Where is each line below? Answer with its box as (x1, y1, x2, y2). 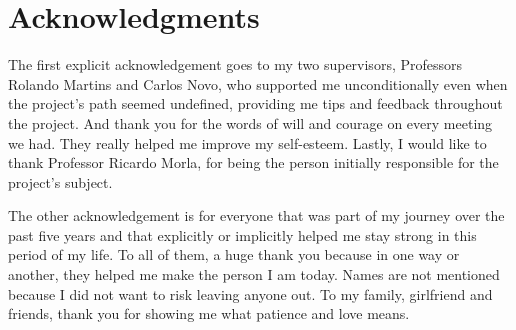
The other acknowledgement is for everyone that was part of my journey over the (8, 205, 505, 226)
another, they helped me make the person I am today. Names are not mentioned (8, 264, 500, 285)
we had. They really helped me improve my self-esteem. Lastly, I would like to (8, 132, 487, 153)
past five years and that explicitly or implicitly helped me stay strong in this (8, 224, 477, 245)
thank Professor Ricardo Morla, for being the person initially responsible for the (8, 152, 499, 173)
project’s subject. (8, 171, 113, 192)
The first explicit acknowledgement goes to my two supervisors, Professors (8, 54, 463, 75)
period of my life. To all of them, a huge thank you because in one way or (8, 244, 460, 265)
